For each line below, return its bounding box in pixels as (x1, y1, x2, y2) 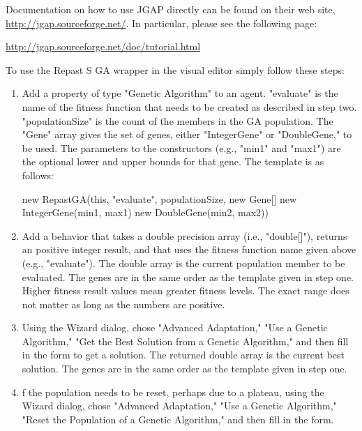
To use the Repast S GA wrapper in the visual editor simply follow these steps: (6, 62, 345, 77)
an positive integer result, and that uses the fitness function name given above (22, 242, 356, 257)
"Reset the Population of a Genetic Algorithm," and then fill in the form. (22, 411, 334, 426)
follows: (22, 167, 54, 182)
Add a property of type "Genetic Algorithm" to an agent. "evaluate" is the (22, 86, 338, 100)
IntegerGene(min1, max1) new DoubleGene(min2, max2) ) (22, 205, 269, 220)
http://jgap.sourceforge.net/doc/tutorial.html (6, 39, 201, 54)
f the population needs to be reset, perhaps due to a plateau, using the (22, 384, 324, 399)
